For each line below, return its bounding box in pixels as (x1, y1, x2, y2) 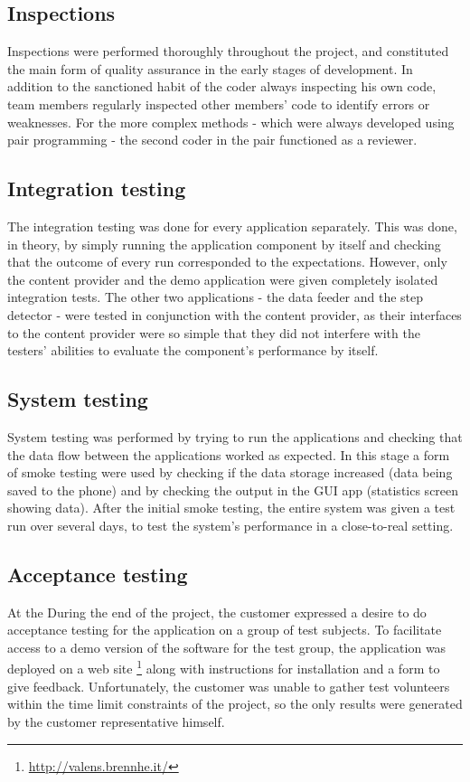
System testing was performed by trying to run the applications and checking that (7, 427, 463, 446)
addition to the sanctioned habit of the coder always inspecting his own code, (7, 77, 437, 96)
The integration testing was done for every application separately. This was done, (7, 216, 457, 235)
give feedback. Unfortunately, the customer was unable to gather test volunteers (7, 676, 450, 695)
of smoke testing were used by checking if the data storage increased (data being (7, 463, 453, 482)
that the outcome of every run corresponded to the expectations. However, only (7, 252, 447, 271)
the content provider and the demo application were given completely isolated (7, 269, 438, 288)
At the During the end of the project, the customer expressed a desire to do (7, 602, 427, 621)
